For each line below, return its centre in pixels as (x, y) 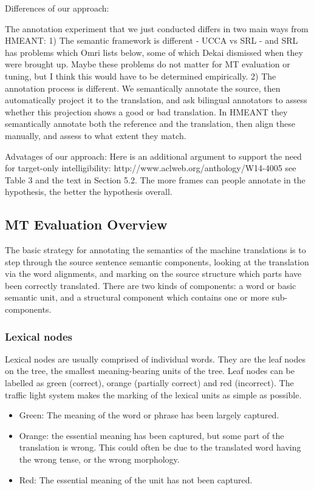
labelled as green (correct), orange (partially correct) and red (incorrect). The (149, 383)
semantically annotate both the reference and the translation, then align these (150, 124)
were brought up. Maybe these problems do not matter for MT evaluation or (148, 64)
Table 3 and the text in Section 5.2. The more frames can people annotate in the (155, 179)
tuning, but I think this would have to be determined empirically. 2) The (141, 76)
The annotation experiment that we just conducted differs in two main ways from (157, 28)
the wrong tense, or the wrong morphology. (99, 459)
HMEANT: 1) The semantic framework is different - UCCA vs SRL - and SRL (152, 40)
